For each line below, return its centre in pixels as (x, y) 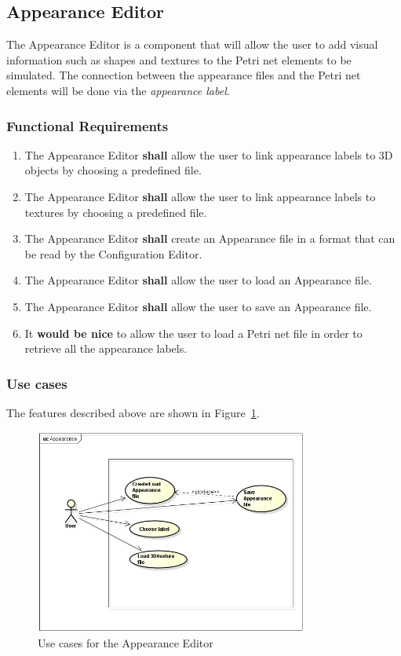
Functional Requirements (87, 125)
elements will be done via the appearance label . (118, 90)
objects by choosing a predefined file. (113, 170)
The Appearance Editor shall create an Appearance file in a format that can (210, 238)
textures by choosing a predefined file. (116, 212)
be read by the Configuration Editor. (113, 253)
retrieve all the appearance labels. (106, 348)
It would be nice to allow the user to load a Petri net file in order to (193, 333)
